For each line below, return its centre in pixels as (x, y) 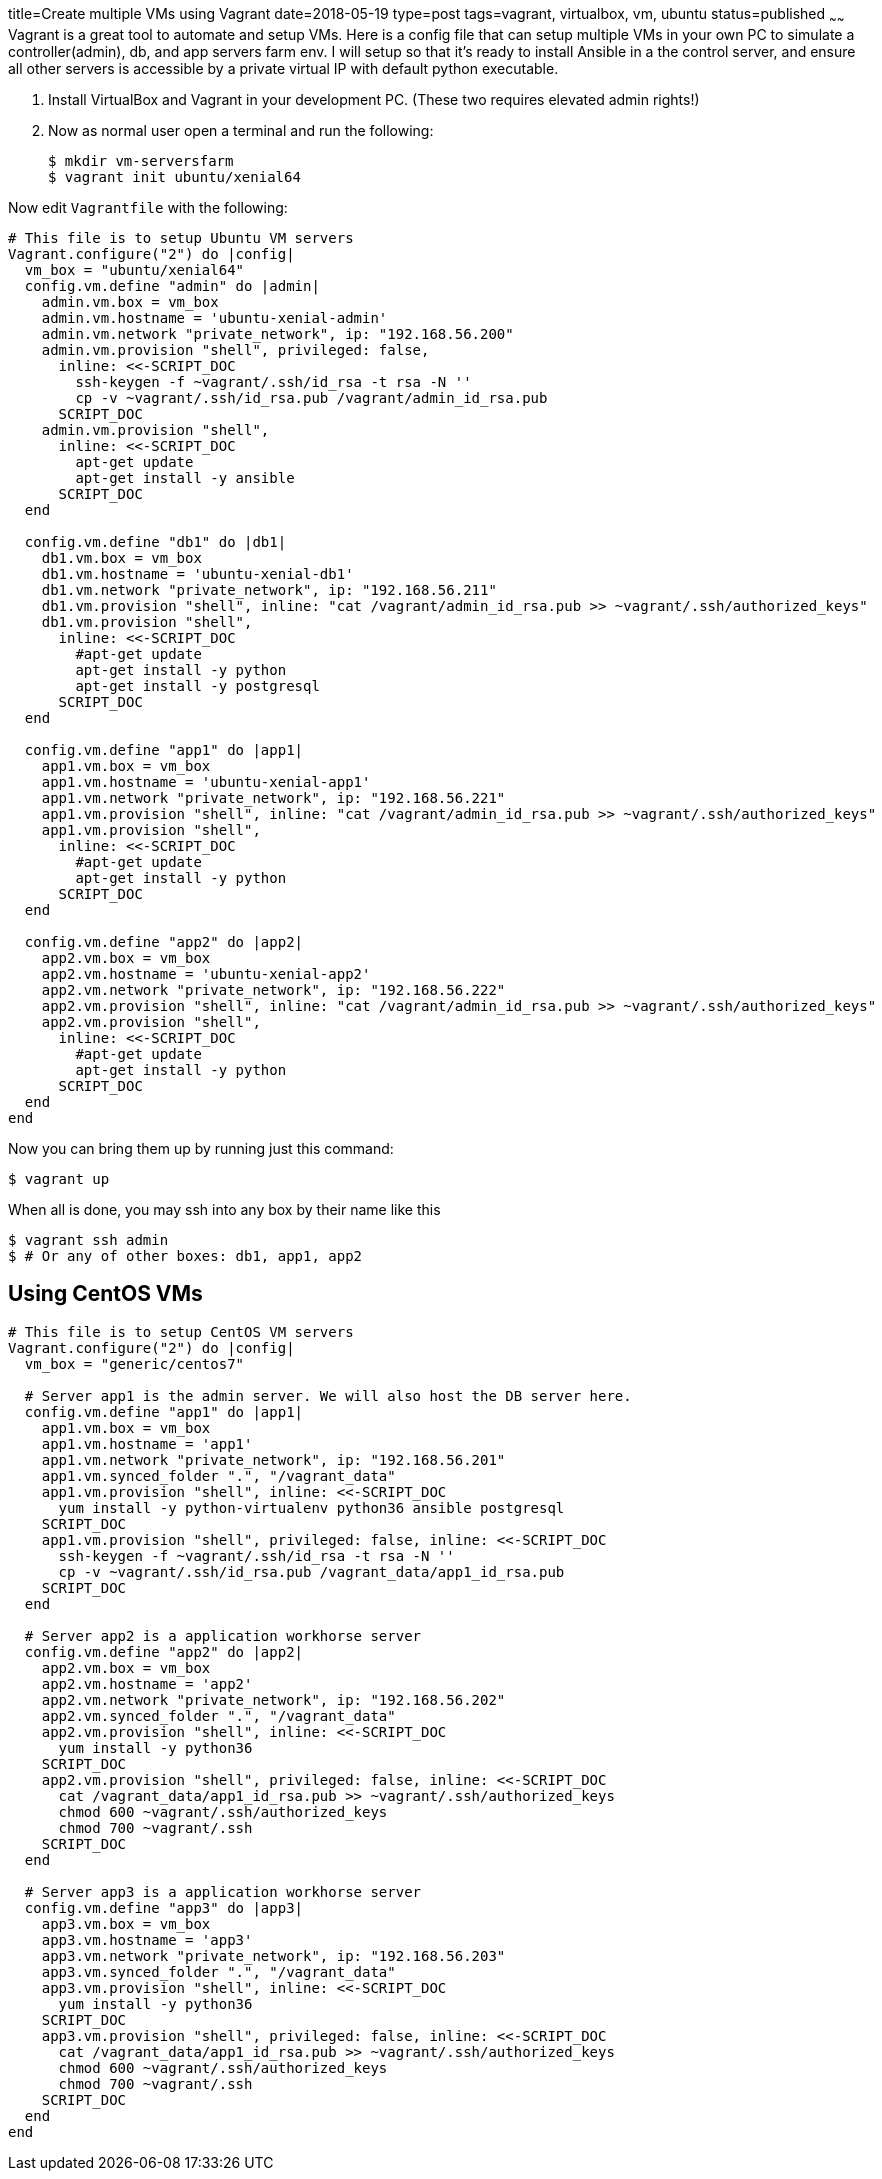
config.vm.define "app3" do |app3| (164, 1907)
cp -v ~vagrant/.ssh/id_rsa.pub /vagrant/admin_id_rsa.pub (311, 397)
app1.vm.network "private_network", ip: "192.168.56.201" (273, 1459)
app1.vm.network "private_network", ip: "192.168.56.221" (273, 797)
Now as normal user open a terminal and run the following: (241, 130)
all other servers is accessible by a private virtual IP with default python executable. (283, 68)
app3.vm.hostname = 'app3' (147, 1939)
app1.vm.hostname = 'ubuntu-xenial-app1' (206, 781)
